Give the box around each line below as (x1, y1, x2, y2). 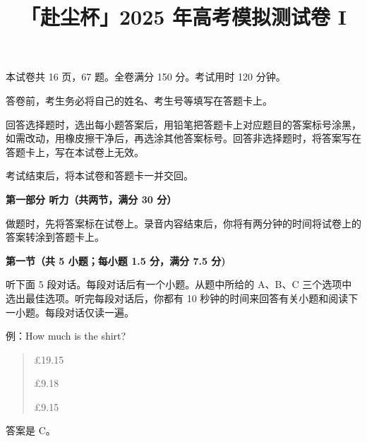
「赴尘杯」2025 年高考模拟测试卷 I (20, 2, 347, 31)
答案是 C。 (6, 423, 56, 438)
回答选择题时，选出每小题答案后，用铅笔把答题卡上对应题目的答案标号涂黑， (6, 117, 361, 131)
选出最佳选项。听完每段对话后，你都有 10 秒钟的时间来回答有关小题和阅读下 (6, 290, 359, 305)
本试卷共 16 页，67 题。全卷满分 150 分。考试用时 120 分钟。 (6, 69, 286, 84)
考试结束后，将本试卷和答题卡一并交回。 (6, 168, 193, 183)
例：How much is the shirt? (6, 328, 126, 343)
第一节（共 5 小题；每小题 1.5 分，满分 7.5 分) (6, 253, 226, 268)
